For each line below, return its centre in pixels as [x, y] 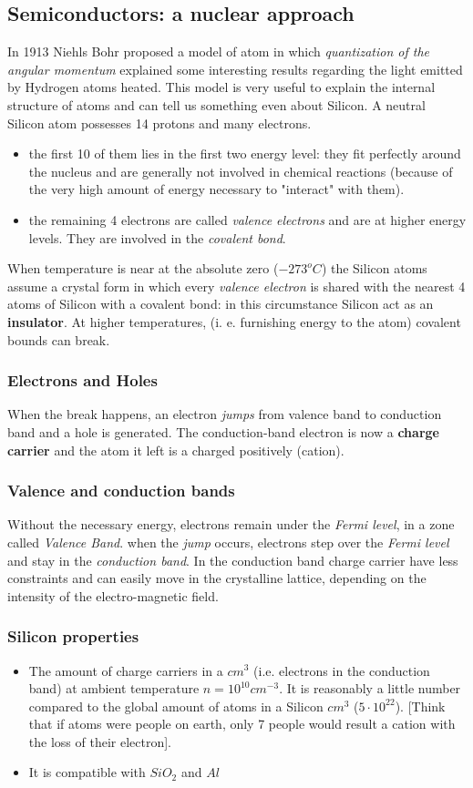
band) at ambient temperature [114, 688]
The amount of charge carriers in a [126, 670]
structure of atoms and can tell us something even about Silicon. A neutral [216, 104]
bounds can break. [59, 339]
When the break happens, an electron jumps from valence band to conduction [225, 414]
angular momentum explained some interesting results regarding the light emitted [235, 69]
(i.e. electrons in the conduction [342, 670]
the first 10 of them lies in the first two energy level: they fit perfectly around [245, 154]
